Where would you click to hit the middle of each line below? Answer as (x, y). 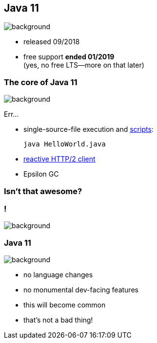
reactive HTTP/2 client (59, 159)
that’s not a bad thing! (58, 320)
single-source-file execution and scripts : (88, 129)
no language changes (58, 275)
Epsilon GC (41, 174)
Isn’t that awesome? (43, 191)
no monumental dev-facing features (81, 290)
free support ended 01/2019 (69, 57)
